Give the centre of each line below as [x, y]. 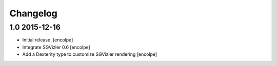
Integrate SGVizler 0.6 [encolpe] [56, 47]
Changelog [33, 13]
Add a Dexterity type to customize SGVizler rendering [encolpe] [90, 54]
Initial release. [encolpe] [48, 40]
